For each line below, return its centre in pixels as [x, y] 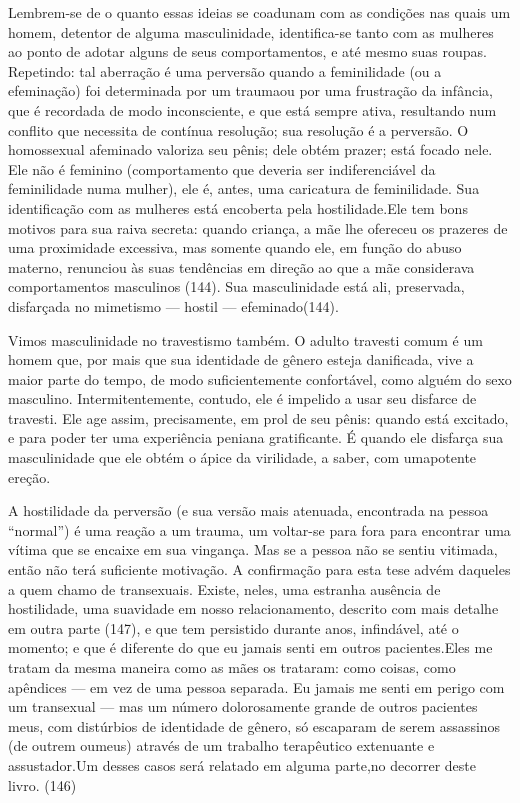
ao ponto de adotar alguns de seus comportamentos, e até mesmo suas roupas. [248, 51]
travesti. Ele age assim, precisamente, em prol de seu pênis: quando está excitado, [258, 417]
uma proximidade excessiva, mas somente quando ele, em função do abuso [235, 247]
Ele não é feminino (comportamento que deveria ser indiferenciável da [222, 168]
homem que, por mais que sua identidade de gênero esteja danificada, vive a [241, 359]
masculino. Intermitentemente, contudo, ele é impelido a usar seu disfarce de [242, 398]
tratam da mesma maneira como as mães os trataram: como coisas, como [232, 667]
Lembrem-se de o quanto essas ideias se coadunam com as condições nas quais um [259, 12]
